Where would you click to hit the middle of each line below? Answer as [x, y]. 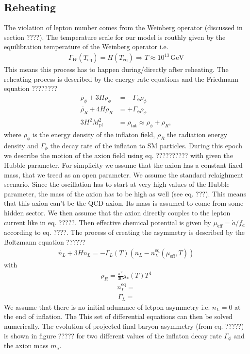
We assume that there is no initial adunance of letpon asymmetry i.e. [107, 307]
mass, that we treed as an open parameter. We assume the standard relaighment [124, 174]
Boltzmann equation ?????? [45, 242]
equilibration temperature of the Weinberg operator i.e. [86, 46]
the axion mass [26, 345]
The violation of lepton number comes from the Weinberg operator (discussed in [123, 27]
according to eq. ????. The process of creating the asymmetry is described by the [124, 232]
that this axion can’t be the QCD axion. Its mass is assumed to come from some [124, 203]
